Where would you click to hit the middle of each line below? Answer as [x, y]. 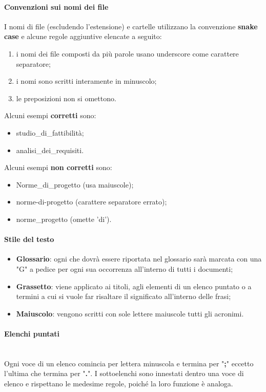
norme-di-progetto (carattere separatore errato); [91, 202]
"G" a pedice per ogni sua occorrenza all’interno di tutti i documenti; [125, 268]
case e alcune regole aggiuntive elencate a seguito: [83, 36]
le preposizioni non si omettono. [66, 98]
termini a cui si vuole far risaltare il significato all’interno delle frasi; [124, 296]
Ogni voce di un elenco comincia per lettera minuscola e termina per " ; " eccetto [129, 363]
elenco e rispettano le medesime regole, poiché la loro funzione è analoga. [119, 383]
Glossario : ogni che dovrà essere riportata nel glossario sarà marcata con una [139, 259]
